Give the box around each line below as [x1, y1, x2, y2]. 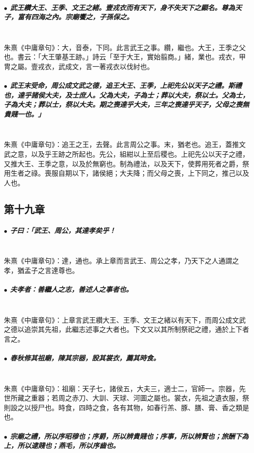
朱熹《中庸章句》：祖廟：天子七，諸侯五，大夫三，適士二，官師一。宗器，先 [4, 383, 246, 393]
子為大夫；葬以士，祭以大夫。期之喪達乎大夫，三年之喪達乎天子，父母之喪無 [4, 99, 249, 109]
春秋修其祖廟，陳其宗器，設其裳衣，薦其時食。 [10, 353, 160, 363]
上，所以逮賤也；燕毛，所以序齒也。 [4, 440, 120, 451]
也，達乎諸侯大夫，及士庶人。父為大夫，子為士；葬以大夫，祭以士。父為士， [4, 90, 249, 100]
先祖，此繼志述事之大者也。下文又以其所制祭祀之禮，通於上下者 [44, 324, 249, 334]
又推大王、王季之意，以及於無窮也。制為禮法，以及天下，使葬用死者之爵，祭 [4, 158, 249, 168]
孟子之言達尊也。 [24, 265, 79, 275]
